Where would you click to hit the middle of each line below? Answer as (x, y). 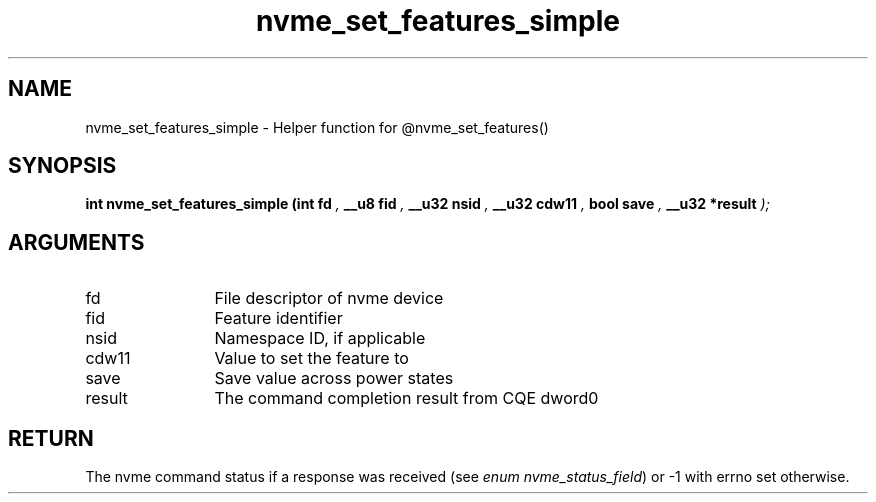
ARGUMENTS (76, 242)
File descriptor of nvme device (329, 298)
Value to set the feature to (311, 358)
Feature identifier (278, 318)
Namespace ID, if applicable (320, 338)
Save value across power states (334, 378)
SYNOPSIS (62, 166)
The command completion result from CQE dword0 (406, 398)
